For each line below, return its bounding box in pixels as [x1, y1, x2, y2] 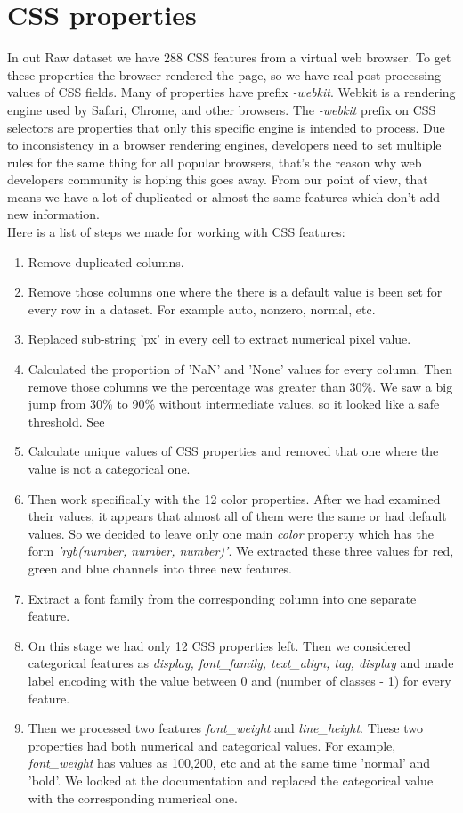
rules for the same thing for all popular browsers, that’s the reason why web [7, 152, 422, 171]
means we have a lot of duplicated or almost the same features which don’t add [7, 187, 441, 206]
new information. [7, 205, 100, 224]
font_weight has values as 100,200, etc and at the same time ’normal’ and [28, 753, 431, 772]
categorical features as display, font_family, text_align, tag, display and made [28, 654, 454, 672]
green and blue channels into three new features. [28, 558, 293, 577]
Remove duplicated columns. [28, 252, 184, 271]
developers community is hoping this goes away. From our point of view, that [7, 170, 428, 189]
